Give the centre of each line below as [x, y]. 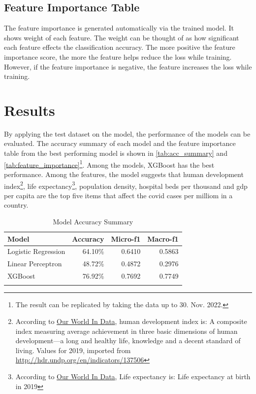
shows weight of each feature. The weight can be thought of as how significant [122, 37]
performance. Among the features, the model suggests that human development [124, 174]
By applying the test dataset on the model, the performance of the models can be [127, 133]
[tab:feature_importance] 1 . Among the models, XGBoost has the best [109, 164]
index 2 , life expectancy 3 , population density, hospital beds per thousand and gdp [126, 185]
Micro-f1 [126, 238]
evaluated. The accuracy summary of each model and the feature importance [120, 143]
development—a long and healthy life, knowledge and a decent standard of [128, 340]
